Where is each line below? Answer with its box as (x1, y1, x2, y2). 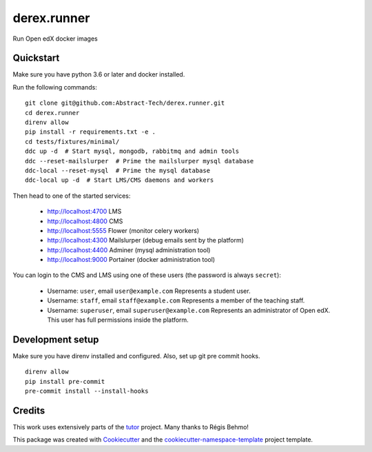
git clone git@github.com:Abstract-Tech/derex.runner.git (25, 99, 225, 107)
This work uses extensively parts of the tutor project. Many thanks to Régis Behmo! (12, 423, 249, 431)
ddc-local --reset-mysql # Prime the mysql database (25, 166, 210, 174)
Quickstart (12, 52, 60, 64)
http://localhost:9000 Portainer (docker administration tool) (47, 256, 216, 264)
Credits (12, 404, 45, 416)
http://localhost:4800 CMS (47, 217, 123, 225)
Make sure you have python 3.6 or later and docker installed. (12, 70, 185, 79)
